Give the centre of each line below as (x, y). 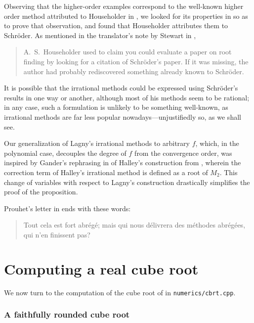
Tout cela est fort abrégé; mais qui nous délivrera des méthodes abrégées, (134, 225)
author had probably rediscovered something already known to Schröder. (134, 71)
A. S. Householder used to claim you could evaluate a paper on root (127, 52)
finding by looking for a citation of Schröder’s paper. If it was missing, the (136, 61)
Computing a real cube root (101, 268)
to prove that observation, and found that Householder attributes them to (116, 25)
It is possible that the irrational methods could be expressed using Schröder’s (121, 88)
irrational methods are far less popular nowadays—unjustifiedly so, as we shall (123, 116)
